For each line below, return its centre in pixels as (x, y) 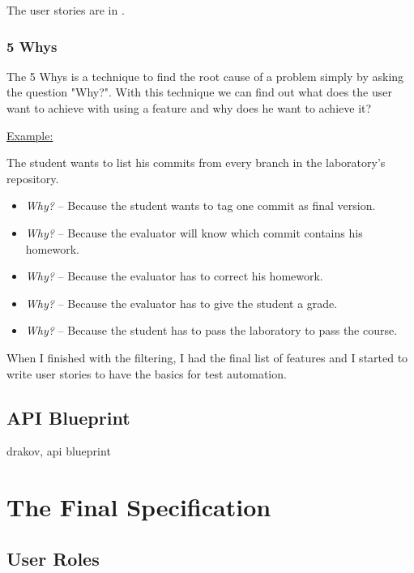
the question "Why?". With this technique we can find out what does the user (199, 92)
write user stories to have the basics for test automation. (147, 373)
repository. (33, 178)
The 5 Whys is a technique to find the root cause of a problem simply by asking (205, 76)
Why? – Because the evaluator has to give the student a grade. (181, 303)
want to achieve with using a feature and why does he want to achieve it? (189, 108)
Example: (30, 135)
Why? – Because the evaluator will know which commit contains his (194, 232)
